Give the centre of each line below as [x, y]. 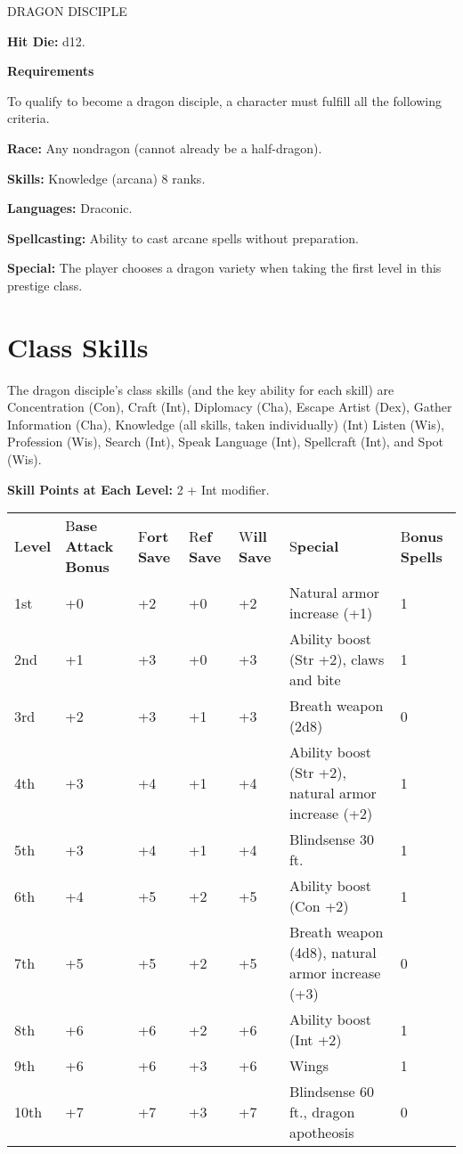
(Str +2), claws [337, 659]
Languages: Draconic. [70, 208]
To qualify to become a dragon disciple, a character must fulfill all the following [224, 100]
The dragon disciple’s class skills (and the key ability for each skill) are [201, 389]
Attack [89, 546]
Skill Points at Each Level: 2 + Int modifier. [138, 489]
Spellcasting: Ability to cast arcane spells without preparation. [183, 237]
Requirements [51, 71]
